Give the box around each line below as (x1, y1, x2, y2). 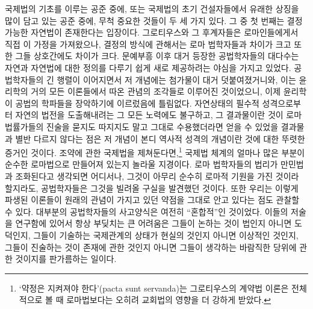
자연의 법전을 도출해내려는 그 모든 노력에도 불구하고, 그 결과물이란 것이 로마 (15, 108, 302, 121)
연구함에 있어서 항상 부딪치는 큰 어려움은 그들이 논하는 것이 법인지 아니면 (15, 217, 292, 229)
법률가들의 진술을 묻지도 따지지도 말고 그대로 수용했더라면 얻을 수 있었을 (5, 120, 279, 133)
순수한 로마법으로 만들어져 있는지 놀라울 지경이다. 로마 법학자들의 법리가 (5, 158, 278, 170)
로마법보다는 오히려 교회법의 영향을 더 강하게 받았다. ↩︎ (66, 293, 271, 306)
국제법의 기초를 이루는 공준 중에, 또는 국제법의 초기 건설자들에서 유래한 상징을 (5, 2, 299, 14)
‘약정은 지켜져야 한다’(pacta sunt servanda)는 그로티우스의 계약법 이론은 (19, 281, 289, 294)
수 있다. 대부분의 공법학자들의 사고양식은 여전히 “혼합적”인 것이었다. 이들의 (5, 205, 288, 217)
